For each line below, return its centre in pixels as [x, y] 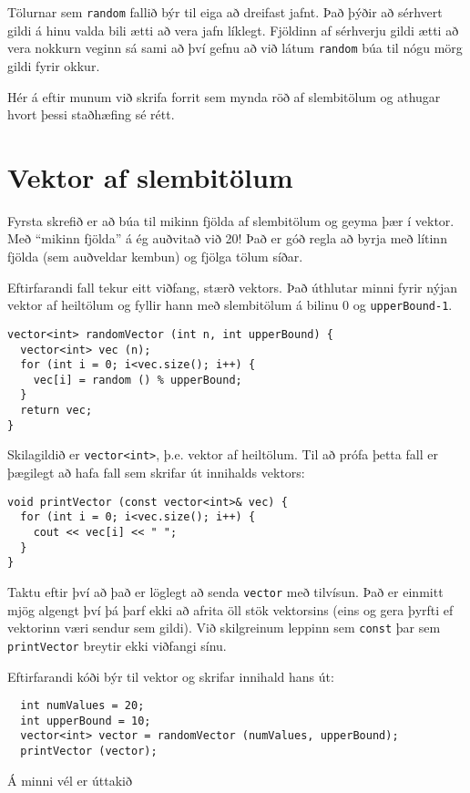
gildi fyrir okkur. [54, 65]
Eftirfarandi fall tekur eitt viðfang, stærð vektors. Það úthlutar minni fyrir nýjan [233, 287]
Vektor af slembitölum [150, 176]
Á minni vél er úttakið [70, 780]
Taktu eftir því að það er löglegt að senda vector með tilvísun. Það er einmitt [225, 591]
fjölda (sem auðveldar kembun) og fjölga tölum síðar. [155, 256]
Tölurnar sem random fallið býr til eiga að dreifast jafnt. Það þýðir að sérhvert [225, 12]
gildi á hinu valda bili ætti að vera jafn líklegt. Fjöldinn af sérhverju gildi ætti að [233, 30]
